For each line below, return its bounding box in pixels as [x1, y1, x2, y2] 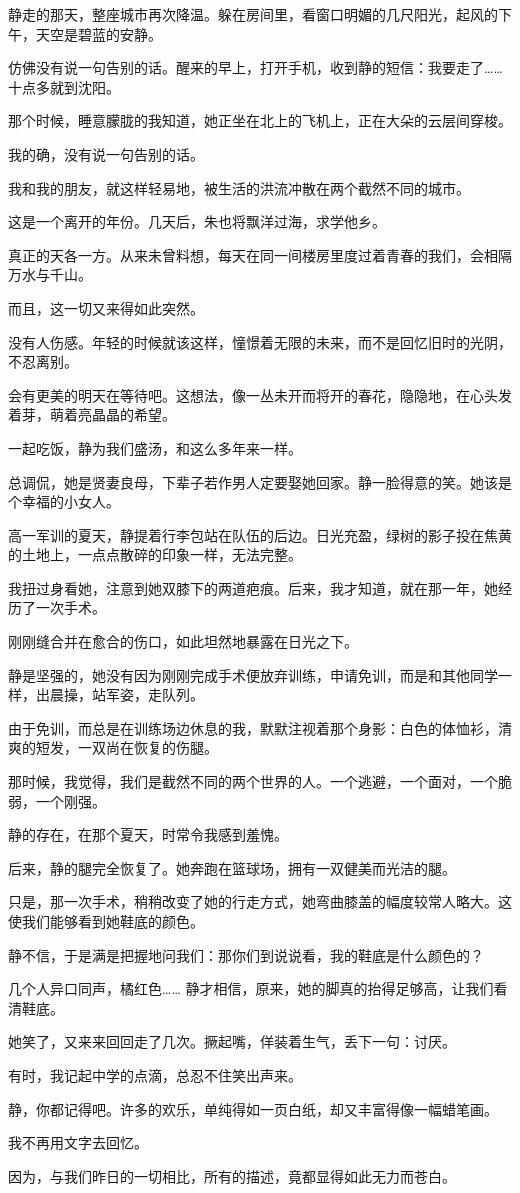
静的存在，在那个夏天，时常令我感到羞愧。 [8, 824, 288, 845]
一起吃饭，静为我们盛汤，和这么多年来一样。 [8, 437, 302, 458]
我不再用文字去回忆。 [8, 1132, 148, 1153]
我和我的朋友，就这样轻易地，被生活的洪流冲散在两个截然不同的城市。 [8, 177, 470, 198]
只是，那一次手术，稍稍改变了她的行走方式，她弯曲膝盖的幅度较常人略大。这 [8, 891, 512, 912]
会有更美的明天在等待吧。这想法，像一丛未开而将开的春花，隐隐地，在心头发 [8, 384, 512, 405]
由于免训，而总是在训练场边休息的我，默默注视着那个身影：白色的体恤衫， [8, 717, 498, 738]
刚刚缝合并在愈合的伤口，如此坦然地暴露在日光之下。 [8, 631, 358, 652]
